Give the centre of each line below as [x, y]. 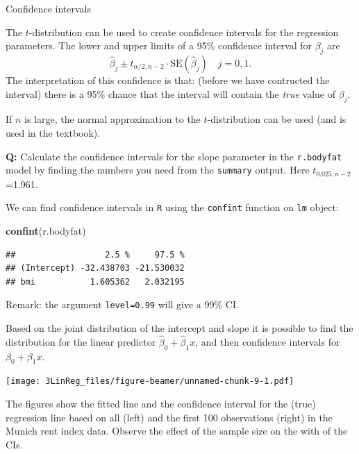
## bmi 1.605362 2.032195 [95, 281]
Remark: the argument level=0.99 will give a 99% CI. [122, 304]
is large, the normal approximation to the [112, 119]
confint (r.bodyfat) [46, 230]
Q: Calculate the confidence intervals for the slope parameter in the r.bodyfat [174, 156]
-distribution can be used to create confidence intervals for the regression [184, 32]
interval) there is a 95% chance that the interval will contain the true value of [171, 93]
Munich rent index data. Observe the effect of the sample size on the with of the [177, 431]
